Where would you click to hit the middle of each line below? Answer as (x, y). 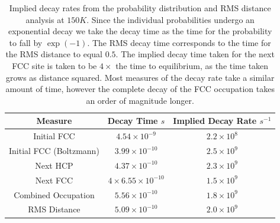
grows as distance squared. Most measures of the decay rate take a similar (140, 77)
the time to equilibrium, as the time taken (192, 65)
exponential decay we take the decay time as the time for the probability (140, 31)
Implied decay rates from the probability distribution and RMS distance (140, 8)
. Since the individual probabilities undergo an (170, 19)
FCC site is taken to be (54, 65)
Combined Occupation (54, 194)
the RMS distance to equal (54, 54)
